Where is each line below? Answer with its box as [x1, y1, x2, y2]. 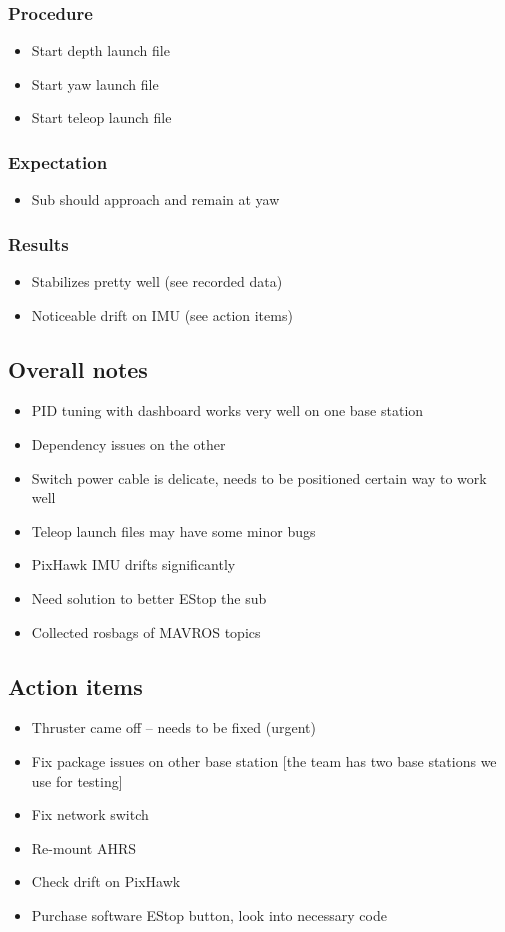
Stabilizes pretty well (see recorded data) [31, 271, 283, 292]
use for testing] [31, 770, 123, 791]
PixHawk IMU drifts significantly [31, 554, 236, 575]
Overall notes [8, 353, 148, 384]
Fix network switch [31, 804, 149, 825]
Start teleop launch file [31, 107, 172, 128]
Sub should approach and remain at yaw [31, 189, 280, 210]
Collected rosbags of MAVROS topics [31, 621, 261, 642]
